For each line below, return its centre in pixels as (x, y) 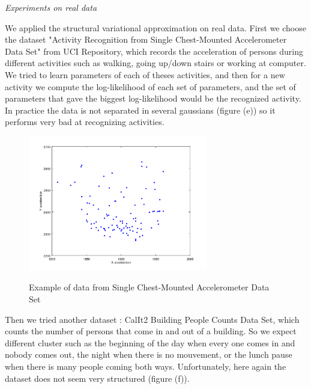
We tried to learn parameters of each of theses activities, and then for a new (145, 74)
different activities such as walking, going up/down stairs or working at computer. (155, 63)
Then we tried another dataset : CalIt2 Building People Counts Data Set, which (152, 319)
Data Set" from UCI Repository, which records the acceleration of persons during (154, 51)
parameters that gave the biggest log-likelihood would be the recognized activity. (153, 98)
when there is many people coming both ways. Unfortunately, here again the (146, 366)
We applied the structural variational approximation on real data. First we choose (155, 27)
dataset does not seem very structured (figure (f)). (97, 378)
